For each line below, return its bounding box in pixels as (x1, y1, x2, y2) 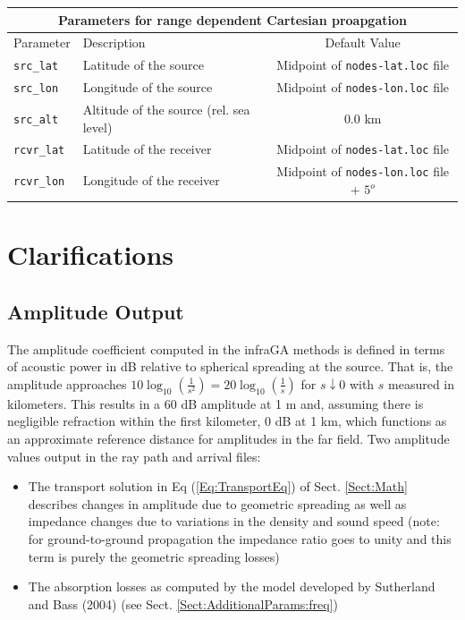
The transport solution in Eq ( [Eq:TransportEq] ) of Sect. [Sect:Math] (28, 477, 408, 496)
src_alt (13, 113, 59, 126)
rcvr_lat (13, 144, 65, 157)
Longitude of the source (82, 78, 213, 97)
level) (82, 117, 113, 136)
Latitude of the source (82, 55, 204, 74)
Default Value (325, 33, 401, 52)
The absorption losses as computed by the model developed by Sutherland (28, 577, 435, 596)
